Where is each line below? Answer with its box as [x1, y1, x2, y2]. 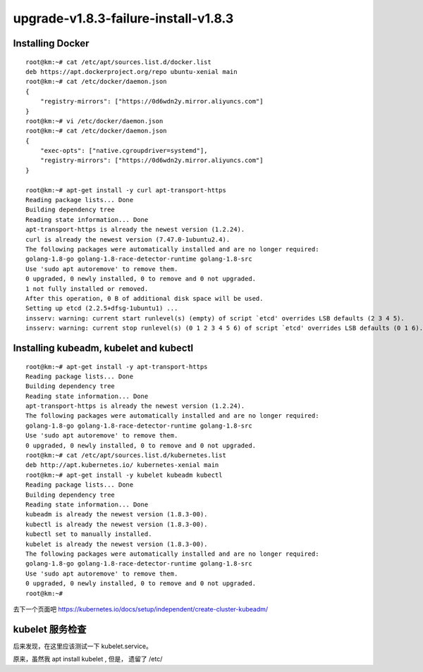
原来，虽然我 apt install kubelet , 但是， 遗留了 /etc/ [13, 655, 163, 664]
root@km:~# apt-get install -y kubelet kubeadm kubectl [25, 471, 223, 479]
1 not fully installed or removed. [25, 285, 149, 292]
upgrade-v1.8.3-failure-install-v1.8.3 [13, 11, 234, 26]
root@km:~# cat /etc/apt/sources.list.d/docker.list [25, 58, 211, 66]
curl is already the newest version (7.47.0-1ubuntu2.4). [25, 235, 231, 243]
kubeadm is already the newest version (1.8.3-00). [25, 511, 208, 518]
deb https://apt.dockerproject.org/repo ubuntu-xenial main [25, 68, 238, 75]
